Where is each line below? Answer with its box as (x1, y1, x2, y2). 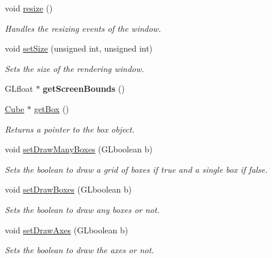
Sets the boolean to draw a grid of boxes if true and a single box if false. (5, 163, 268, 175)
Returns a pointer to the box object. (5, 122, 135, 135)
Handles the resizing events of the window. (5, 22, 161, 34)
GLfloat (5, 82, 33, 95)
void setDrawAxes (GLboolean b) (5, 223, 128, 236)
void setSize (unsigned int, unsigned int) (5, 42, 153, 55)
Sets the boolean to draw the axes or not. (5, 244, 154, 256)
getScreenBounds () (43, 82, 125, 95)
